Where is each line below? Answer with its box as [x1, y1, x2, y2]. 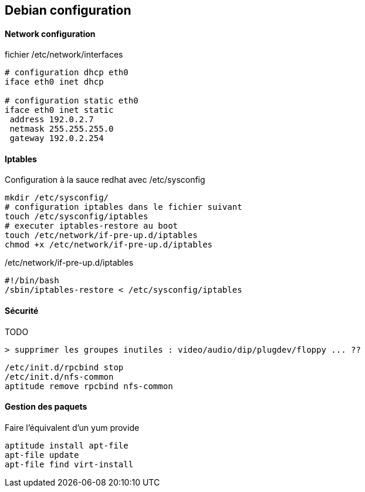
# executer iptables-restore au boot [5, 221, 178, 231]
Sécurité [5, 306, 39, 316]
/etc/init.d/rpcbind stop [5, 362, 124, 372]
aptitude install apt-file [5, 440, 129, 450]
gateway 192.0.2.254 [9, 133, 104, 143]
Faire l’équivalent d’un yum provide [5, 422, 140, 433]
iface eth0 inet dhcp [5, 77, 104, 87]
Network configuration [5, 28, 96, 39]
